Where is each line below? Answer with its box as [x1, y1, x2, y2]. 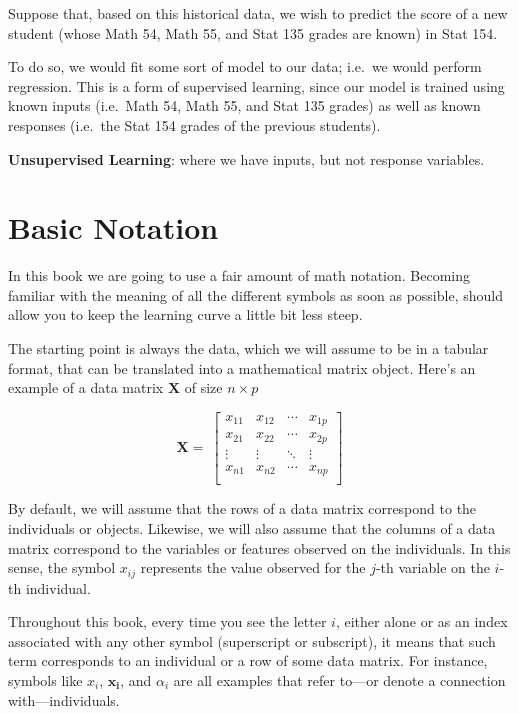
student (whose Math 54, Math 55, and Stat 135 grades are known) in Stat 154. [8, 22, 498, 43]
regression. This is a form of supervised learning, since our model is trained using [8, 75, 505, 96]
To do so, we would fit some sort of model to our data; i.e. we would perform [8, 56, 482, 77]
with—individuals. [8, 689, 120, 710]
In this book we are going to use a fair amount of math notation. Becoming [8, 265, 471, 286]
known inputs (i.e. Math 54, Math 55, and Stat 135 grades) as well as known [8, 95, 481, 116]
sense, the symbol [8, 557, 116, 578]
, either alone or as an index [335, 611, 508, 632]
